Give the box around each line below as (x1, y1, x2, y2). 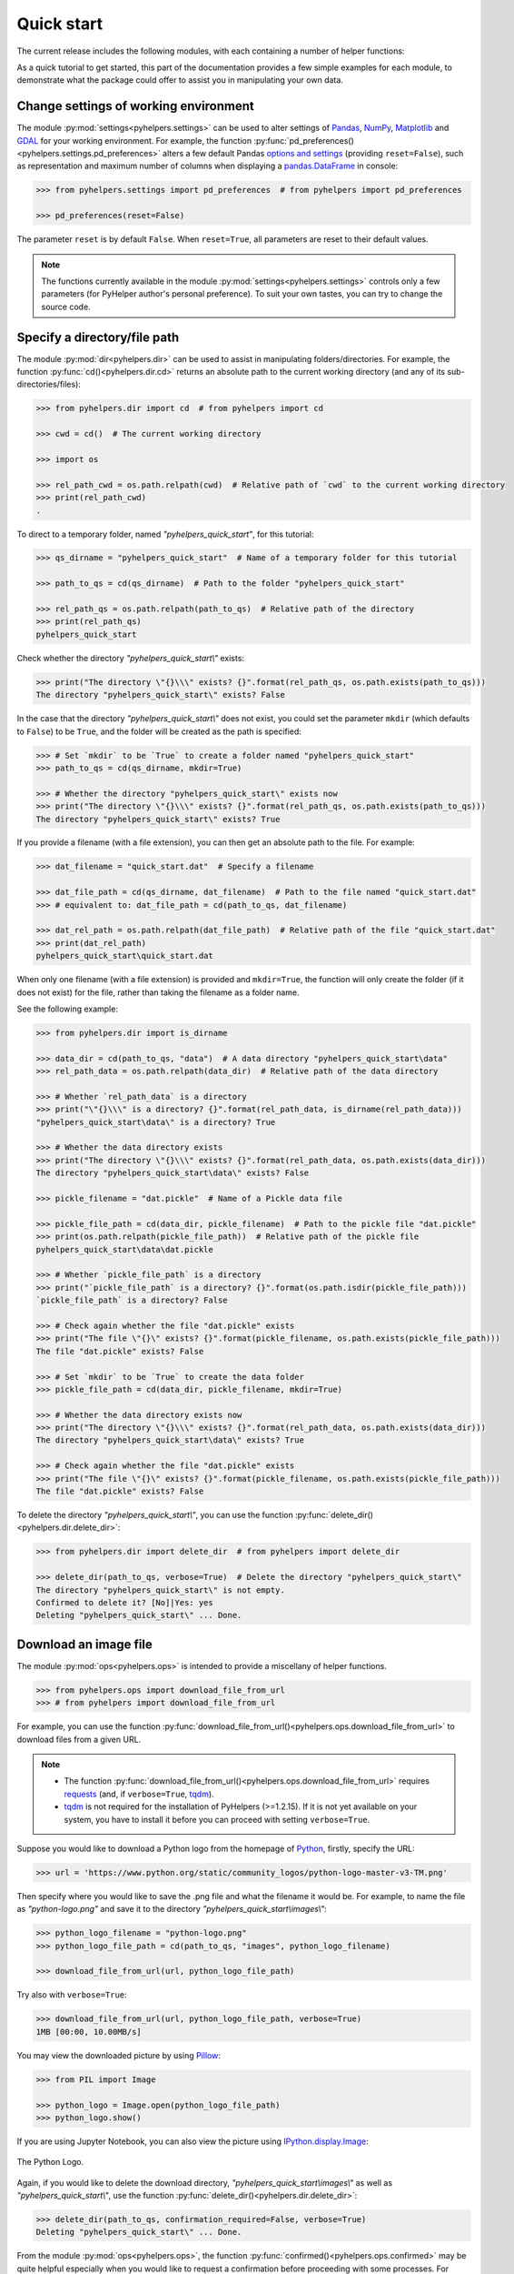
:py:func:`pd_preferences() (253, 135, 354, 146)
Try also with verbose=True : (16, 1989, 127, 2000)
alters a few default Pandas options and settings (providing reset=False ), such (162, 148, 464, 159)
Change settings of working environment (16, 98, 254, 114)
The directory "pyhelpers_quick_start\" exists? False (35, 689, 285, 700)
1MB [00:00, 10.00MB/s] (35, 2027, 143, 2037)
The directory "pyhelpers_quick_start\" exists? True (35, 814, 281, 824)
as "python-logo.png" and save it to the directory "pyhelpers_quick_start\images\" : (16, 1904, 327, 1915)
